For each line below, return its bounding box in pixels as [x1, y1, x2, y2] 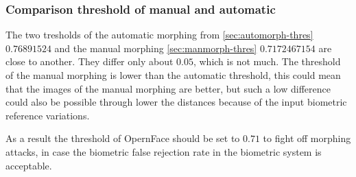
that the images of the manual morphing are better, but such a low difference [5, 81, 331, 95]
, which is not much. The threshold [193, 54, 341, 69]
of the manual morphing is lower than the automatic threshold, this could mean [5, 68, 341, 82]
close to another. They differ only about [5, 54, 174, 69]
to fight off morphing [263, 131, 351, 145]
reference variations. [5, 108, 90, 122]
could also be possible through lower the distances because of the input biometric [5, 95, 347, 109]
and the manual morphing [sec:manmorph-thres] [54, 40, 257, 55]
